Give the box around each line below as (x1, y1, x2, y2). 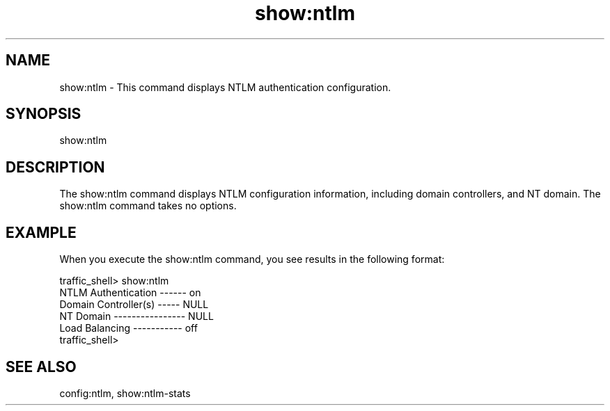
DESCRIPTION (6, 158, 105, 176)
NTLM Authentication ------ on (59, 287, 201, 299)
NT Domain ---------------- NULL (59, 310, 214, 323)
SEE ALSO (6, 357, 77, 376)
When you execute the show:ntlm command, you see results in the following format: (59, 253, 445, 266)
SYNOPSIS (6, 105, 81, 123)
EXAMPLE (6, 223, 77, 241)
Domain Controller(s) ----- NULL (59, 298, 209, 311)
